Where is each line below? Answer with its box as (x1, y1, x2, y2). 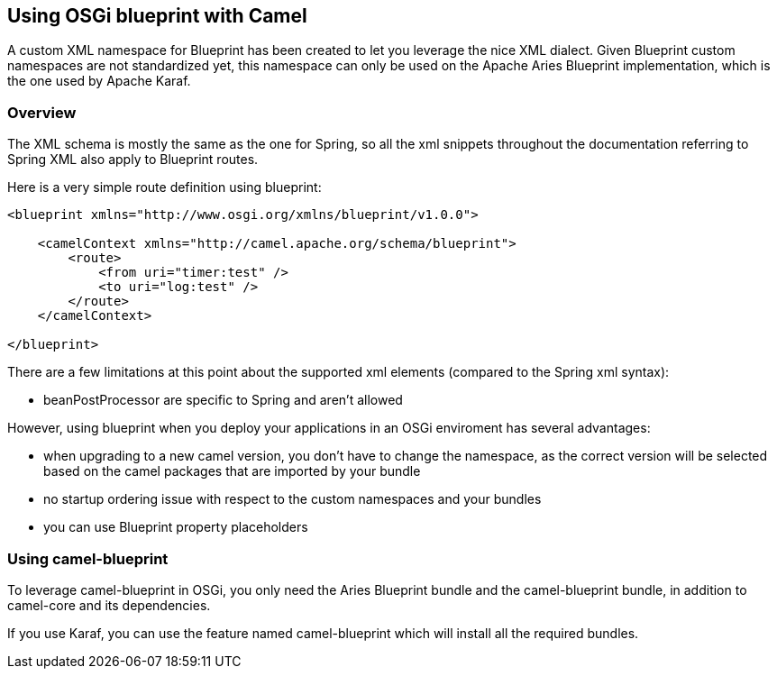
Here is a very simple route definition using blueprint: (7, 179, 322, 196)
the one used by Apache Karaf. (7, 73, 191, 89)
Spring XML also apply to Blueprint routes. (7, 151, 259, 168)
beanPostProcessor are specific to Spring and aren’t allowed (43, 392, 403, 408)
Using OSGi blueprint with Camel (7, 5, 307, 27)
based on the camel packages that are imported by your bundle (43, 463, 421, 480)
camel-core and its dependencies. (7, 597, 211, 613)
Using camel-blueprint (7, 549, 169, 568)
